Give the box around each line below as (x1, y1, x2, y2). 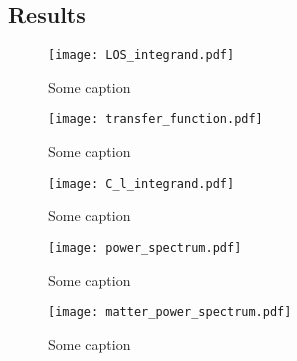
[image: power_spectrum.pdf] (48, 240, 242, 255)
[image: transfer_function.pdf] (48, 112, 263, 127)
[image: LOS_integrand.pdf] (48, 48, 235, 63)
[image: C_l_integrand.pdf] (48, 176, 235, 191)
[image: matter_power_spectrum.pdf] (48, 305, 292, 320)
